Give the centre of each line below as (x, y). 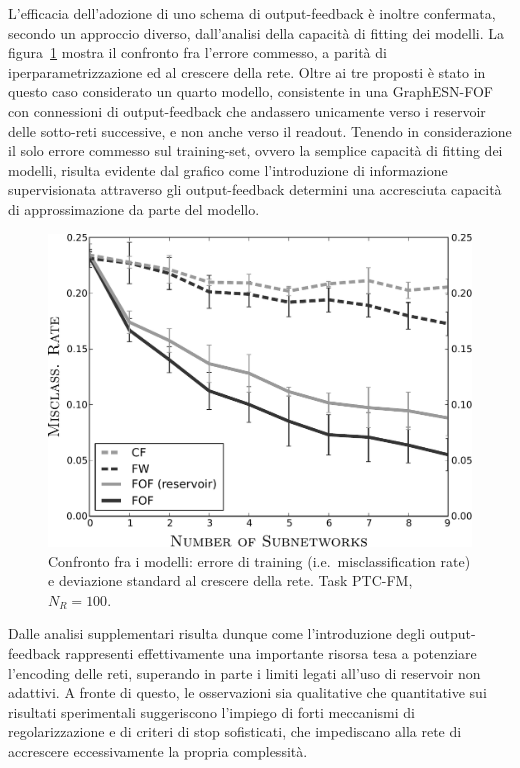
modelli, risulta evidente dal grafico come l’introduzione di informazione (228, 169)
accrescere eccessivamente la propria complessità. (158, 750)
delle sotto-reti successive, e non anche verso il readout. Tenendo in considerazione (260, 130)
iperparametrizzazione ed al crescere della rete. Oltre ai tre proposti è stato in (247, 71)
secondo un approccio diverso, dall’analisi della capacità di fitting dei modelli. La (256, 32)
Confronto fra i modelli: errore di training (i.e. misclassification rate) (259, 560)
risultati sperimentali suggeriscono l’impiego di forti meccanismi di (211, 711)
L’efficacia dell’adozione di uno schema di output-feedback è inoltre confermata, (252, 13)
